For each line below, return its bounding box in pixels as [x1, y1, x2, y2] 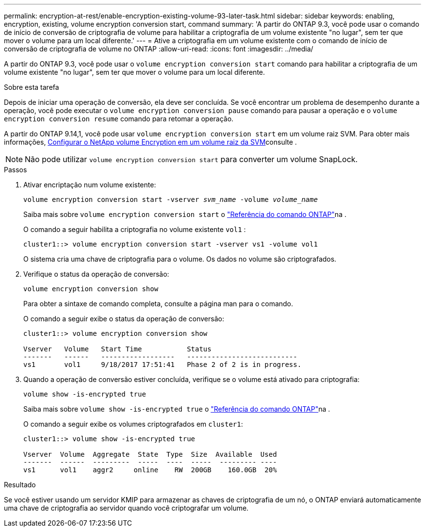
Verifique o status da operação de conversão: [23, 270, 169, 278]
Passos [4, 166, 27, 174]
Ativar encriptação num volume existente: [23, 181, 156, 189]
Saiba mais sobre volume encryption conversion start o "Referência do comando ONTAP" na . [23, 210, 346, 218]
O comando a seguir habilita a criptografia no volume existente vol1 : [23, 225, 246, 233]
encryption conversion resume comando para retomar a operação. [4, 115, 234, 123]
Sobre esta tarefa [4, 83, 59, 91]
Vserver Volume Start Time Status [23, 345, 212, 353]
